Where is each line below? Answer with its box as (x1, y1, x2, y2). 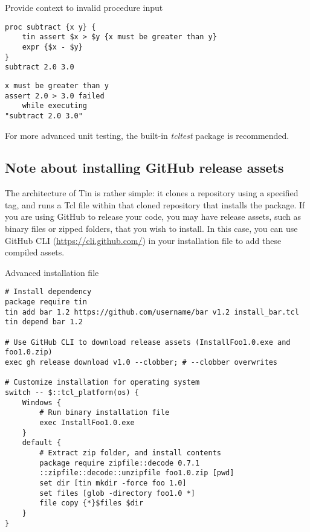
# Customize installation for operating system (5, 378, 200, 387)
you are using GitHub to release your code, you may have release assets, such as (5, 210, 302, 223)
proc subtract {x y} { (5, 22, 96, 31)
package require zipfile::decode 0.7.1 (39, 458, 200, 467)
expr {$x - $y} (22, 42, 83, 51)
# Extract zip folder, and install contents (39, 448, 221, 457)
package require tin (5, 298, 88, 307)
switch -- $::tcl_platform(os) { (5, 388, 139, 397)
